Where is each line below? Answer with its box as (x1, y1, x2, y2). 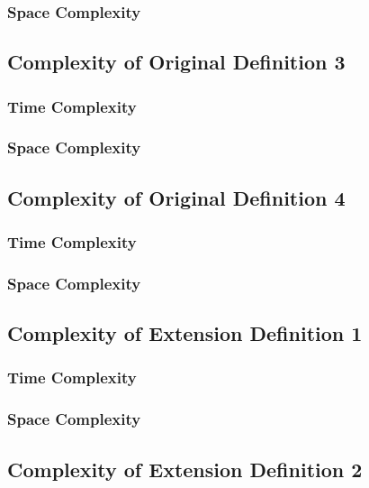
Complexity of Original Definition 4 (7, 183, 346, 211)
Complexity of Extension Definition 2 (7, 455, 363, 483)
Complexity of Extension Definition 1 (7, 319, 363, 347)
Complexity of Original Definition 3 (7, 48, 346, 76)
